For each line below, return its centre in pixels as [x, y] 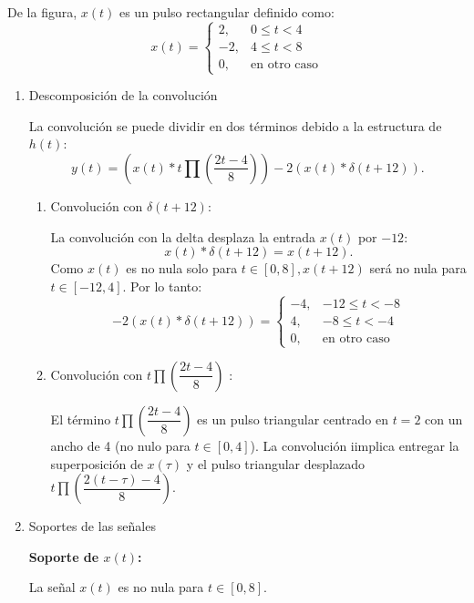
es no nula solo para [182, 268]
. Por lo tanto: [162, 286]
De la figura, [42, 12]
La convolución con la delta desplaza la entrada [183, 236]
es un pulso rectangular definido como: [227, 12]
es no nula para [161, 587]
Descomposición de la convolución [123, 95]
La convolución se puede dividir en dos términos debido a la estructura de [235, 125]
